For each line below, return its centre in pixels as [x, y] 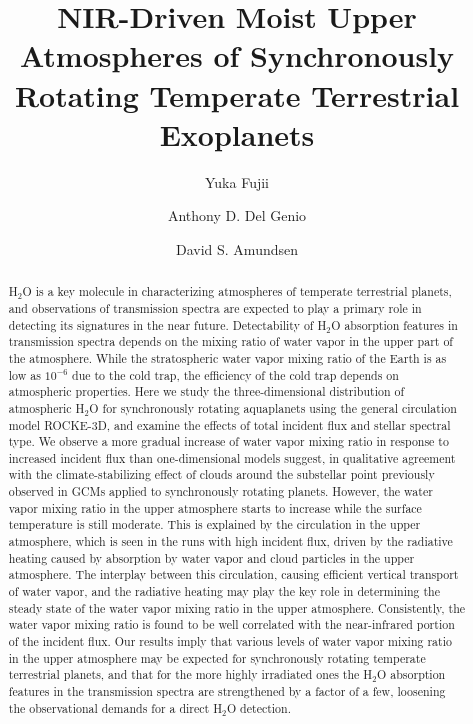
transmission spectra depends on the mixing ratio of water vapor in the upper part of [230, 341]
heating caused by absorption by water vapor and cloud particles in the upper [211, 557]
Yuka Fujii [236, 181]
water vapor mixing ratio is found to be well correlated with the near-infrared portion [231, 624]
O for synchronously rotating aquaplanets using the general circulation [273, 407]
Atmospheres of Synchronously [237, 55]
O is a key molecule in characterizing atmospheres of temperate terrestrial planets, [237, 291]
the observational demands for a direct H [115, 707]
